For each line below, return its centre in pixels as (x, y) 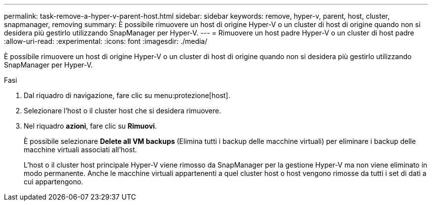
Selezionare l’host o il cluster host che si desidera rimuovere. (123, 111)
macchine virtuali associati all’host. (80, 150)
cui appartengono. (54, 182)
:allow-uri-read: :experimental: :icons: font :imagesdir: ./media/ (106, 41)
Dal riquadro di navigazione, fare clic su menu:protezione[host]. (127, 95)
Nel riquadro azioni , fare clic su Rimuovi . (90, 126)
